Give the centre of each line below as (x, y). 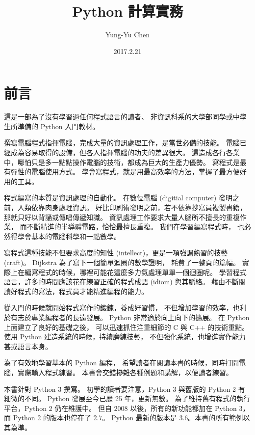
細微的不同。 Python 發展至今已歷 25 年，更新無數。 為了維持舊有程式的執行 (127, 398)
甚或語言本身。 (28, 346)
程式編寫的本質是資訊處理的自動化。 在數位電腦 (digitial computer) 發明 (118, 198)
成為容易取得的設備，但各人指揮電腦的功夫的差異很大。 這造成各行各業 (125, 152)
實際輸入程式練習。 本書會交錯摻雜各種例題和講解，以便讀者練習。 (125, 372)
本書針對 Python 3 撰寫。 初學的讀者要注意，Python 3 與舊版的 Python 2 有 (125, 389)
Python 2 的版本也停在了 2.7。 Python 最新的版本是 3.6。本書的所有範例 (128, 418)
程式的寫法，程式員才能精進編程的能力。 (83, 291)
